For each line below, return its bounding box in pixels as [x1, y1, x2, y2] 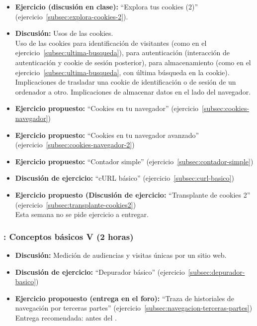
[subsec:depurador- [188, 266, 245, 277]
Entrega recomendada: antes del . [15, 312, 117, 323]
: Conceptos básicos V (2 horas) [3, 230, 134, 242]
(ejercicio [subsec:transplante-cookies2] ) [15, 199, 136, 210]
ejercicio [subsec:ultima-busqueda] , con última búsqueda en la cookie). [15, 67, 230, 77]
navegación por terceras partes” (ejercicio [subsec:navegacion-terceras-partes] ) [15, 303, 253, 313]
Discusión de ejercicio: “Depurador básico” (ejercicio [15, 266, 185, 277]
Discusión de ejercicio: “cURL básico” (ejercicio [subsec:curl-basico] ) [15, 173, 234, 183]
